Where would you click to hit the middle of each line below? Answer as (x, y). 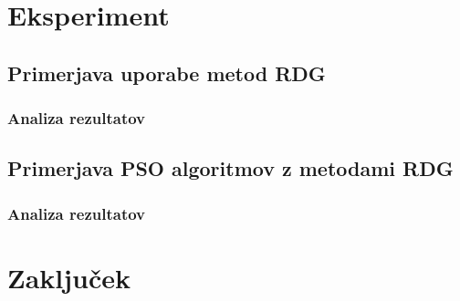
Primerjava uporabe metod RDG (167, 73)
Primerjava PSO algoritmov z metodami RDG (230, 168)
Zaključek (69, 277)
